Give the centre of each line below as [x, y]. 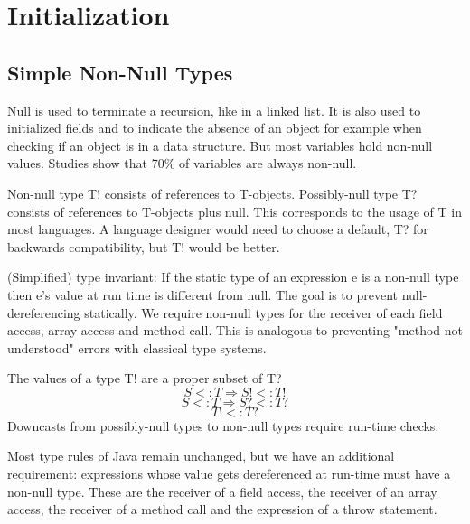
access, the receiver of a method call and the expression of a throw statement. [222, 509]
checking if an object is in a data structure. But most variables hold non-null [220, 145]
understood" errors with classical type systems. [137, 347]
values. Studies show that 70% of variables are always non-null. [182, 163]
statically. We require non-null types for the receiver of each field [263, 312]
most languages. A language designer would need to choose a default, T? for [218, 229]
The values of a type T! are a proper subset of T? [145, 378]
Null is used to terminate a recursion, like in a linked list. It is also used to [214, 110]
